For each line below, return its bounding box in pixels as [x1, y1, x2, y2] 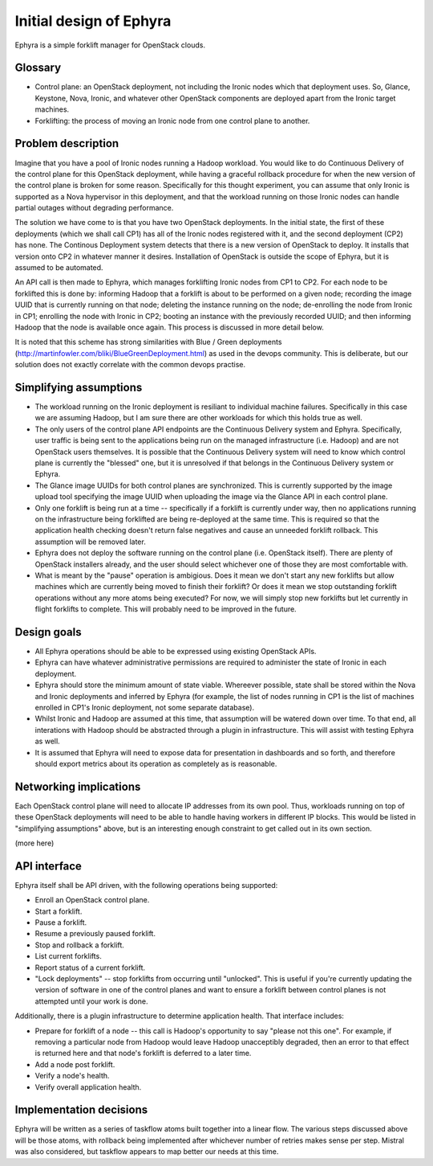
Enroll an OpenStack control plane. [34, 895, 150, 905]
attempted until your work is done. [34, 996, 148, 1006]
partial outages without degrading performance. [14, 203, 174, 213]
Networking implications [14, 779, 141, 793]
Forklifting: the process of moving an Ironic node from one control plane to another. [34, 116, 310, 125]
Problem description [14, 137, 119, 150]
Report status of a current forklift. [34, 963, 146, 972]
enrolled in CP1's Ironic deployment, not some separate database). [34, 702, 255, 712]
